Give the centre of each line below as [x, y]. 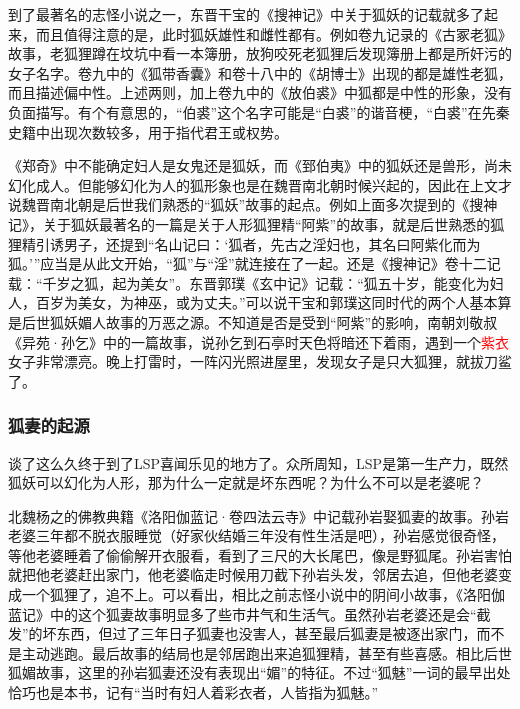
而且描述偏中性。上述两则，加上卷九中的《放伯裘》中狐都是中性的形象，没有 [260, 92]
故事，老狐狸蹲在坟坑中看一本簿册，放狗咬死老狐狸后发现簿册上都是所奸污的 [260, 53]
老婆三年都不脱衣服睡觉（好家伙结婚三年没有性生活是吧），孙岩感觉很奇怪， [256, 535]
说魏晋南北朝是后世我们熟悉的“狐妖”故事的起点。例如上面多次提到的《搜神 [253, 204]
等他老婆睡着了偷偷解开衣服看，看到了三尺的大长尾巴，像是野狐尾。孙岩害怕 [260, 554]
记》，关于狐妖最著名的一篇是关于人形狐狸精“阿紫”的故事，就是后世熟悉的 [249, 223]
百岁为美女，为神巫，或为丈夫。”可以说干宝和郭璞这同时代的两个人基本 [266, 302]
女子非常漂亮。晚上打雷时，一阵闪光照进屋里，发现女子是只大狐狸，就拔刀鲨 [260, 361]
